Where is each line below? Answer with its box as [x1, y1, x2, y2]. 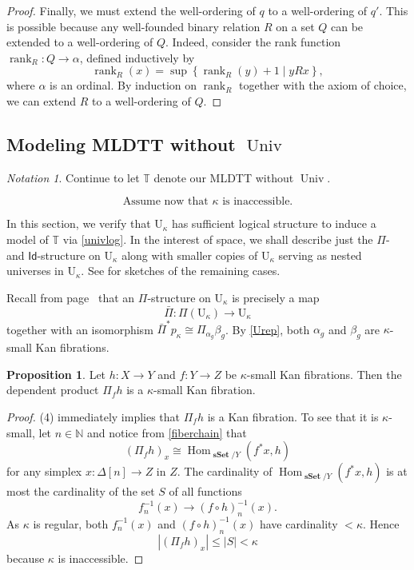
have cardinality [259, 515, 338, 532]
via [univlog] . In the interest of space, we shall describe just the [62, 230, 373, 247]
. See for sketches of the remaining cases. [81, 262, 281, 279]
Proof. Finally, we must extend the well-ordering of [6, 2, 256, 18]
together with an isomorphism [6, 321, 153, 337]
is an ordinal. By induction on [50, 77, 197, 94]
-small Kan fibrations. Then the [246, 365, 402, 382]
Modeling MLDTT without [6, 131, 236, 156]
